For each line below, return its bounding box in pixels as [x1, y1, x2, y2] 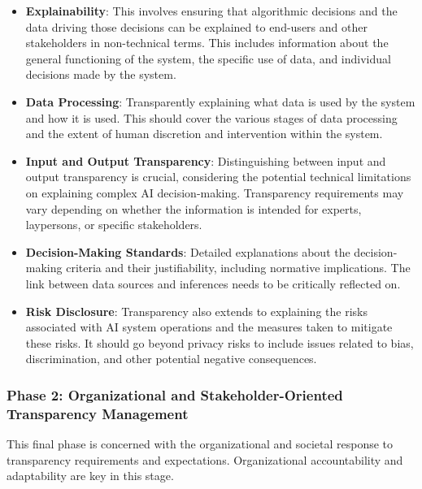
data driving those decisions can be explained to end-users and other [25, 18, 368, 35]
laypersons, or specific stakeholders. [25, 216, 202, 233]
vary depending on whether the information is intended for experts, [25, 200, 362, 217]
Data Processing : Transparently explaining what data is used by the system [25, 93, 415, 110]
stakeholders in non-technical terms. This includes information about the [25, 34, 389, 51]
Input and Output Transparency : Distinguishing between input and [25, 152, 386, 169]
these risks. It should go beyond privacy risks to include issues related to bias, [25, 334, 414, 351]
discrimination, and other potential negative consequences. [25, 350, 317, 367]
